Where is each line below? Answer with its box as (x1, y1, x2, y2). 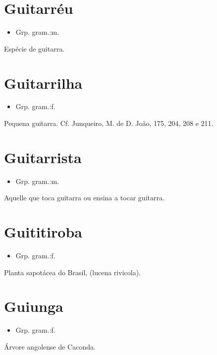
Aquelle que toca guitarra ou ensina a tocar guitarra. (4, 192, 164, 203)
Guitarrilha (4, 72, 83, 93)
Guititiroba (4, 222, 82, 242)
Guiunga (4, 296, 63, 316)
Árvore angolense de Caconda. (4, 341, 96, 352)
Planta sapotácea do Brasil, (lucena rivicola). (4, 267, 141, 277)
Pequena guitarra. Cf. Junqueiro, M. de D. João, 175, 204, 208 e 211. (4, 118, 214, 128)
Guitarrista (4, 147, 82, 167)
